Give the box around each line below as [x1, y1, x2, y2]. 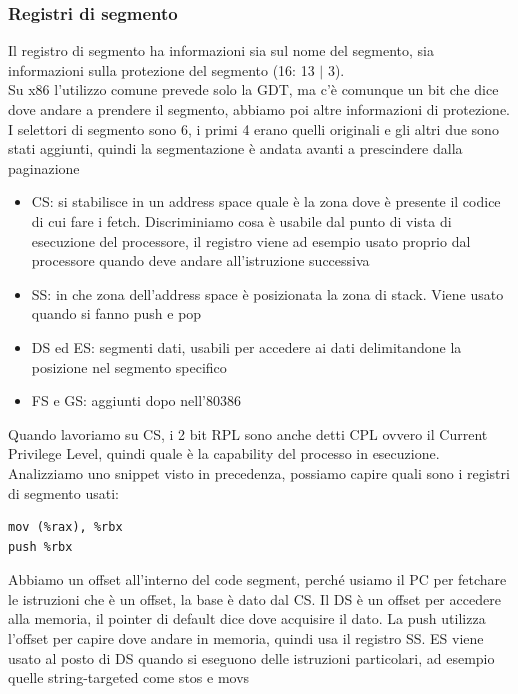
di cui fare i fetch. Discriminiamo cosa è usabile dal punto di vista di [31, 210, 452, 231]
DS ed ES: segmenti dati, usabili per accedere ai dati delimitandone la [31, 336, 462, 357]
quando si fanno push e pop [31, 303, 202, 324]
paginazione [8, 157, 80, 178]
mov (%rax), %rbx [8, 520, 123, 535]
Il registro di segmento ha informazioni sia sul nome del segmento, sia [8, 40, 434, 61]
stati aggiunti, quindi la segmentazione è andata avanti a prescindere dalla [8, 138, 463, 159]
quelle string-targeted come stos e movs [8, 667, 250, 688]
